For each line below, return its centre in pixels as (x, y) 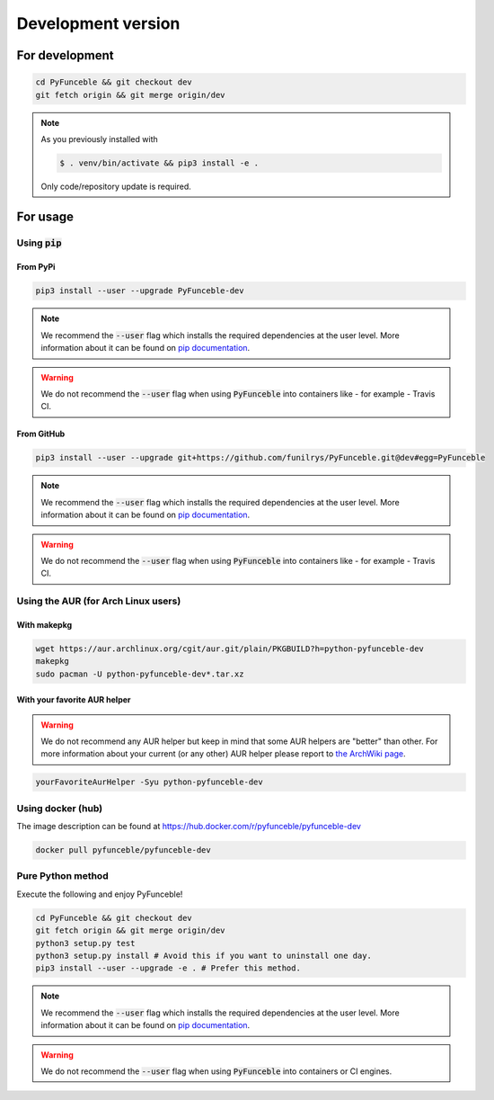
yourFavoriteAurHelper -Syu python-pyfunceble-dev (150, 782)
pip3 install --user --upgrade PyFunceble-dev (140, 291)
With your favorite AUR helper (74, 700)
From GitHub (41, 434)
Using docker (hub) (60, 808)
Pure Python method (62, 876)
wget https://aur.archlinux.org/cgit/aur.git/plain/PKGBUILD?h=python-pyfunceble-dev (229, 648)
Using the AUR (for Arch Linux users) (99, 601)
